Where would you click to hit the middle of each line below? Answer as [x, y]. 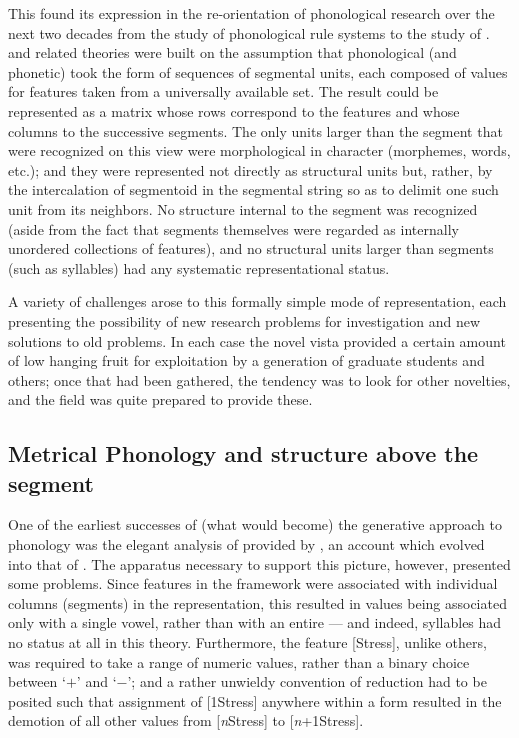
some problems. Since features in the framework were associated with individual [253, 583]
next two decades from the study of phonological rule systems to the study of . [249, 32]
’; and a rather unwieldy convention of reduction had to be [307, 681]
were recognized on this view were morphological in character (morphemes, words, [259, 150]
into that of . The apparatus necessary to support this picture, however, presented [259, 563]
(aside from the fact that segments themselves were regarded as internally [233, 228]
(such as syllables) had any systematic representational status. [199, 267]
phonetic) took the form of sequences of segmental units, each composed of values [258, 71]
